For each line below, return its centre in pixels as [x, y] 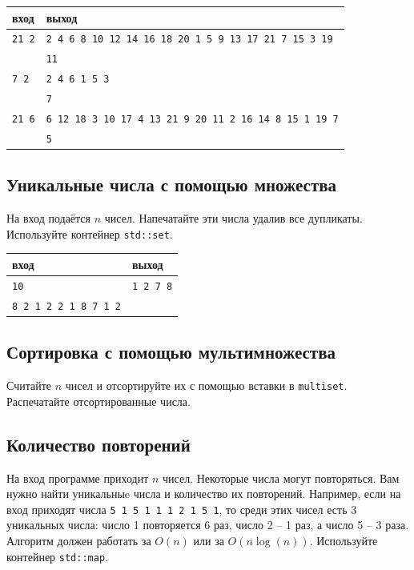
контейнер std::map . [57, 556]
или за [209, 540]
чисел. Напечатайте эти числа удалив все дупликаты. [233, 218]
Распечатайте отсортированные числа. [98, 401]
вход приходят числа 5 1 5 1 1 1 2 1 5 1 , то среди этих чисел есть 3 [182, 509]
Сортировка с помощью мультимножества [171, 352]
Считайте [29, 385]
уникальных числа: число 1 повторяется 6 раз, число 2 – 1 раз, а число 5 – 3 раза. [208, 525]
